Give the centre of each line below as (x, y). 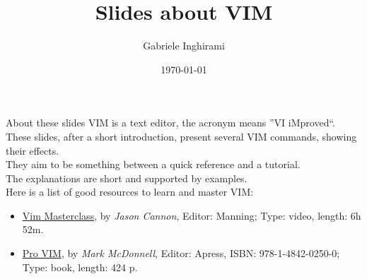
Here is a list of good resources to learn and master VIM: (130, 192)
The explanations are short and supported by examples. (127, 178)
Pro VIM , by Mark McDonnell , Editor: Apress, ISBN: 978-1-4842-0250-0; (181, 253)
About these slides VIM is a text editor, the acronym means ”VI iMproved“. (170, 123)
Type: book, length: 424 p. (80, 267)
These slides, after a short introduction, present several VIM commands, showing (181, 136)
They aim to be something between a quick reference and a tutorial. (153, 164)
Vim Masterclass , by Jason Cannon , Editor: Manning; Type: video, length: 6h (192, 215)
